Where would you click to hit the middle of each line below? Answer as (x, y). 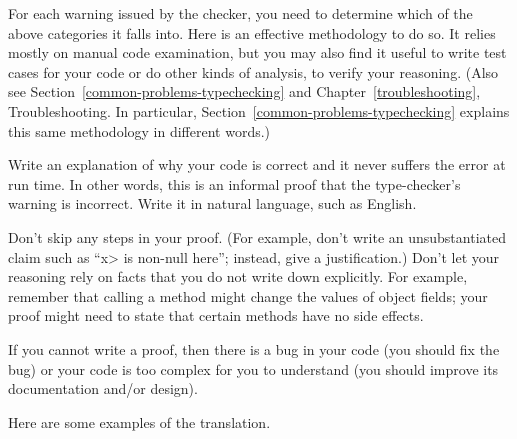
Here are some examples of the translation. (139, 421)
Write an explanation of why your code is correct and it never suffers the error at (257, 164)
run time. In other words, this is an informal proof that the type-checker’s (234, 183)
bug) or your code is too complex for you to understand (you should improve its (253, 368)
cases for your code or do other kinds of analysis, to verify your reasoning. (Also (253, 71)
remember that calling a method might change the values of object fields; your (248, 295)
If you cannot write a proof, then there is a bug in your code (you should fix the (254, 348)
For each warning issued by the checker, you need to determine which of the (240, 13)
